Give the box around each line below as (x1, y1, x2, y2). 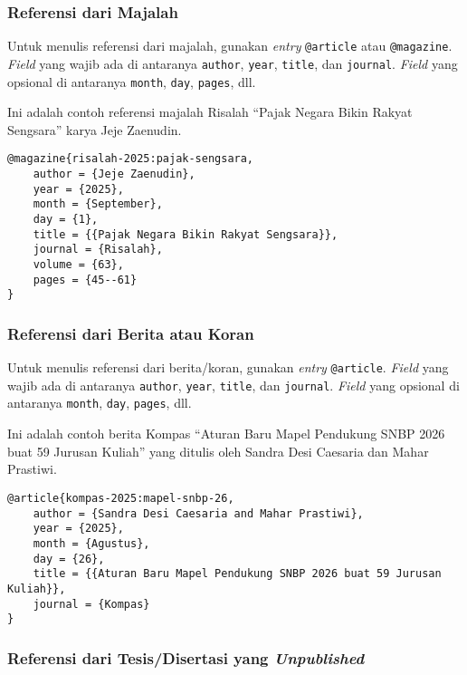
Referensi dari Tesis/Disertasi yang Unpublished (7, 646, 365, 669)
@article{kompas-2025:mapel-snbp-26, (7, 491, 234, 505)
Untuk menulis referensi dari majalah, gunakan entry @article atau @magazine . (7, 36, 453, 55)
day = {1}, (33, 213, 99, 226)
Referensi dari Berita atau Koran (7, 322, 254, 344)
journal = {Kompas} (33, 597, 150, 611)
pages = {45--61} (33, 273, 138, 286)
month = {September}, (33, 198, 163, 211)
